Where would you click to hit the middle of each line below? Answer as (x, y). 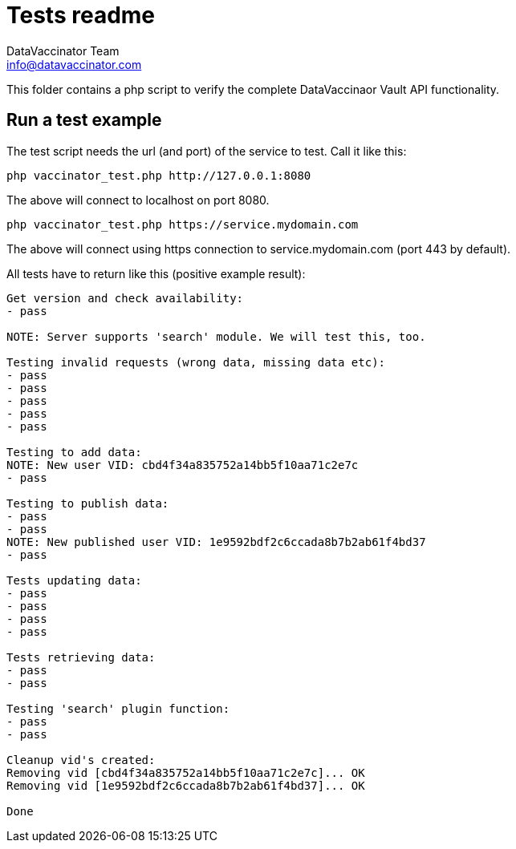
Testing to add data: (74, 452)
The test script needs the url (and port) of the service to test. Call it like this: (207, 151)
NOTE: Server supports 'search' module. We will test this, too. (216, 336)
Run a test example (84, 120)
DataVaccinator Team (63, 51)
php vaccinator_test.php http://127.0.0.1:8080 (159, 175)
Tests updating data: (74, 580)
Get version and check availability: (125, 298)
